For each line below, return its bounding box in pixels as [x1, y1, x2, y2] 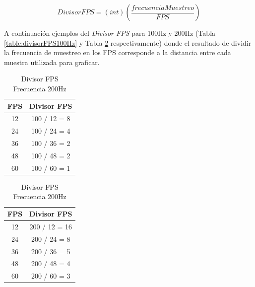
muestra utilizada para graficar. [4, 57, 100, 67]
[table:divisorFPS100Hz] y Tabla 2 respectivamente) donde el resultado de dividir [4, 37, 252, 48]
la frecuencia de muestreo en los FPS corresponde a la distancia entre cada [4, 47, 231, 58]
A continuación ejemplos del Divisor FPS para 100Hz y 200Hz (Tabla [4, 28, 216, 38]
